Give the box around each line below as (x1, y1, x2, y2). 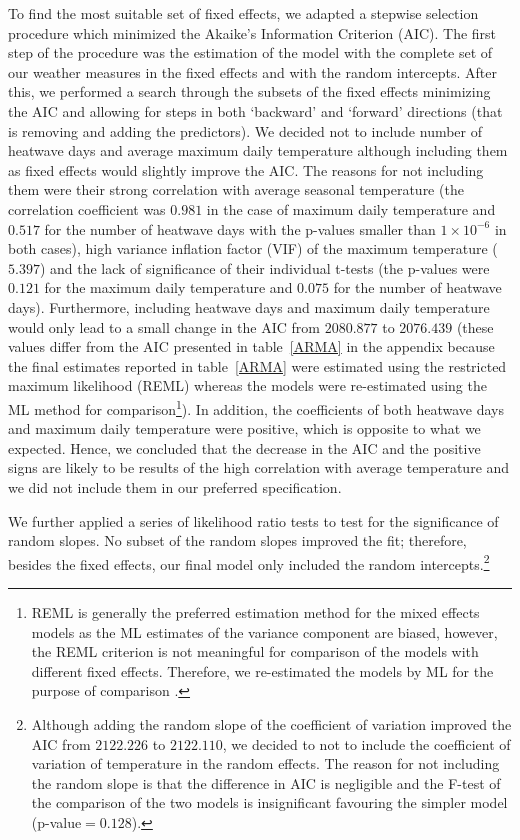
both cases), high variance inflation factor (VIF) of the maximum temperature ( (8, 238, 498, 259)
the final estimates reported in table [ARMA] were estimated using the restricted (8, 355, 507, 376)
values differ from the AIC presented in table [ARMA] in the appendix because (8, 336, 495, 357)
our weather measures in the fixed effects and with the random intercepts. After (8, 61, 497, 82)
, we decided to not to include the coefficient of (222, 733, 511, 754)
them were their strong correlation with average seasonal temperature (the (8, 179, 464, 200)
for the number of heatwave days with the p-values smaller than (44, 218, 436, 239)
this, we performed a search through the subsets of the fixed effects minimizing (8, 81, 491, 102)
